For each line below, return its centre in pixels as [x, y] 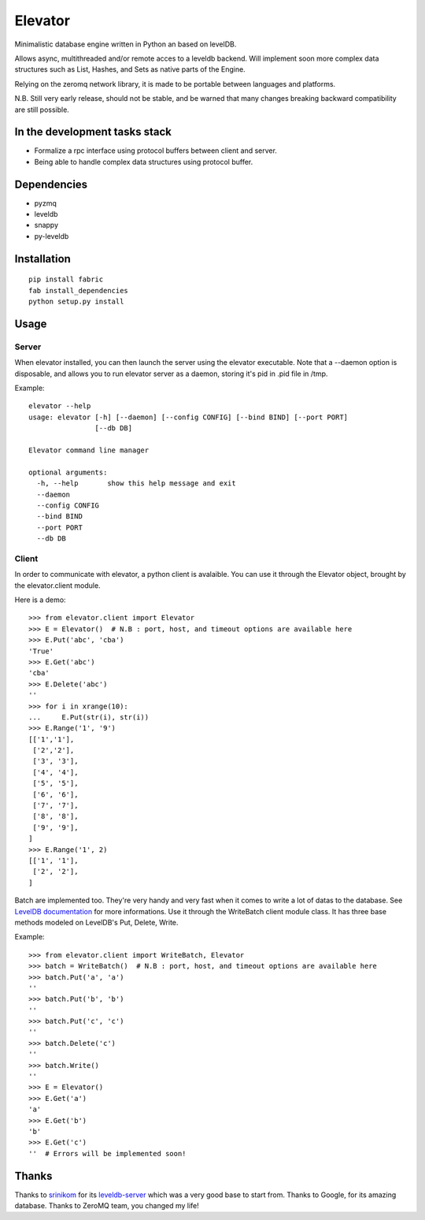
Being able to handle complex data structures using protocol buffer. [144, 162]
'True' [41, 651]
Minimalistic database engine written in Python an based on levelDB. [126, 44]
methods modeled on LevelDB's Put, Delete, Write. [96, 922]
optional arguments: [68, 472]
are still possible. [42, 110]
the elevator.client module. [58, 585]
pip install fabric [66, 279]
